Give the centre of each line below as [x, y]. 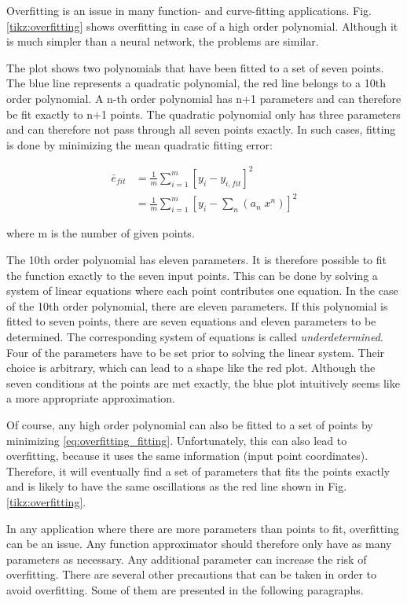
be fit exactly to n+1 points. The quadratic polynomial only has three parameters [203, 114]
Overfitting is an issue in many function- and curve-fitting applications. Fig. [189, 10]
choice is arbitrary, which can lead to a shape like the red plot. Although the [191, 368]
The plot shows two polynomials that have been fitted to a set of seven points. [195, 67]
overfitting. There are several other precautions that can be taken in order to [192, 574]
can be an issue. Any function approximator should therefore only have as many [199, 544]
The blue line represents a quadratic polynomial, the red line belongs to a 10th [196, 83]
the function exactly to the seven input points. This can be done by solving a [192, 275]
